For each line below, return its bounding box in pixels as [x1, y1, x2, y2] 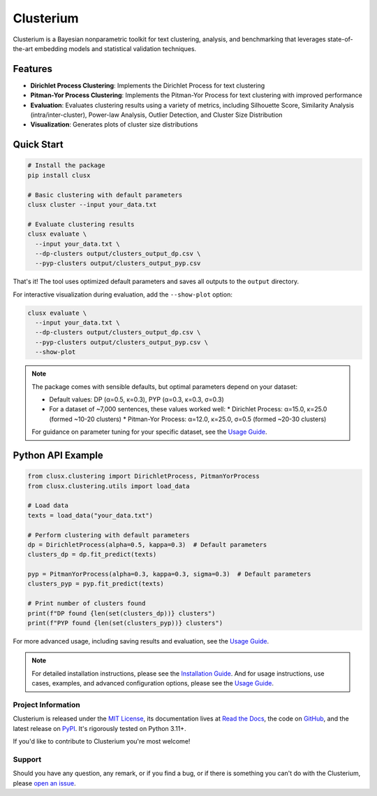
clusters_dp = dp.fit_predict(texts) [27, 550, 157, 559]
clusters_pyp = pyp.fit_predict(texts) [27, 580, 164, 588]
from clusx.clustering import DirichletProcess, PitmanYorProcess [27, 472, 260, 481]
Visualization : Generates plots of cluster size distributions [30, 120, 198, 129]
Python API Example [13, 449, 104, 461]
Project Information [13, 699, 80, 709]
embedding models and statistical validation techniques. [34, 44, 197, 52]
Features [13, 63, 52, 75]
